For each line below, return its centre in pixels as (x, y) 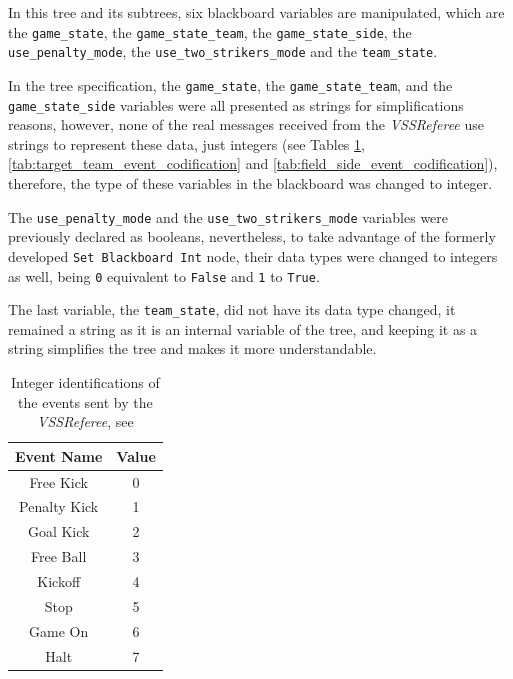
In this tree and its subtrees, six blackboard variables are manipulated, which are (256, 12)
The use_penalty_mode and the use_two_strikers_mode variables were (228, 216)
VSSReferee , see (85, 421)
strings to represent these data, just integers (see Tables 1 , (186, 143)
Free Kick (58, 481)
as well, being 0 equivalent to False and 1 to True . (164, 275)
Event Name (59, 455)
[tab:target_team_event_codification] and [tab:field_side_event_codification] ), (253, 163)
